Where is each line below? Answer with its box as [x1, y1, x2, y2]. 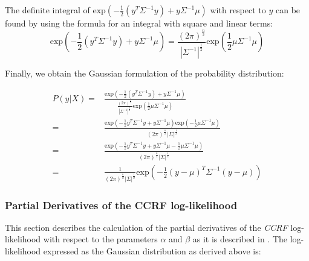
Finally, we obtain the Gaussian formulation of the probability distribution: [5, 67, 284, 80]
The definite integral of [5, 4, 90, 16]
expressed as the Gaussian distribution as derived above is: [43, 245, 261, 257]
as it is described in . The [192, 233, 288, 245]
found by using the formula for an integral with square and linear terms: [5, 17, 273, 29]
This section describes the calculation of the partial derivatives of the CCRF [5, 221, 288, 233]
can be [275, 4, 301, 16]
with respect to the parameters [43, 233, 158, 245]
